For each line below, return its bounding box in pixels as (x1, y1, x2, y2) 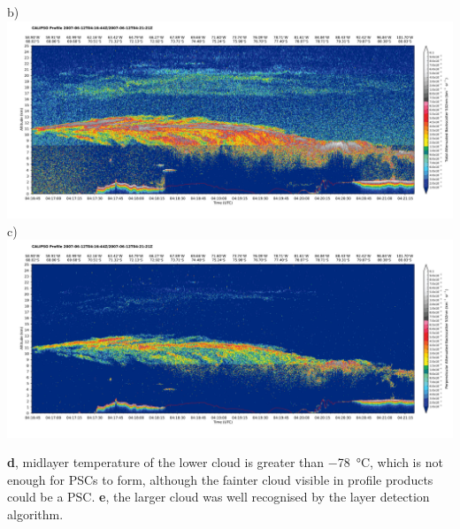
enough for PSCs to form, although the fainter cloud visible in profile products (7, 470, 433, 488)
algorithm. (7, 505, 64, 524)
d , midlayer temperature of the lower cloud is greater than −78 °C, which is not (7, 453, 443, 471)
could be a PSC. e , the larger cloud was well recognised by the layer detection (7, 487, 430, 506)
